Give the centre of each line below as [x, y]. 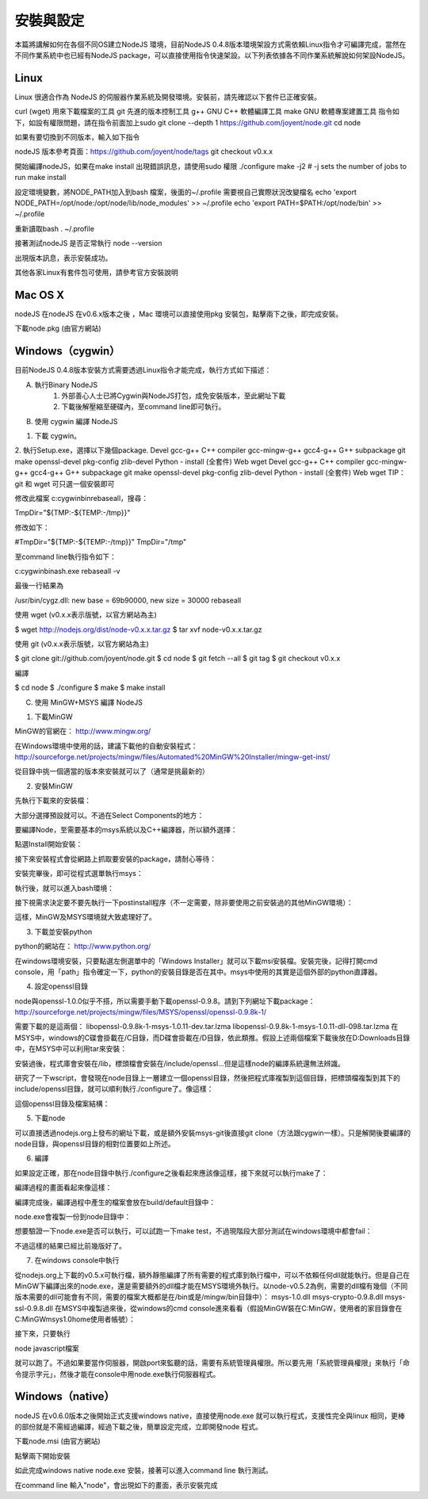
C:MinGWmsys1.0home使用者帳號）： [75, 1319]
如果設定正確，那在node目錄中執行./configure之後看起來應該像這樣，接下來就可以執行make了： [171, 1172]
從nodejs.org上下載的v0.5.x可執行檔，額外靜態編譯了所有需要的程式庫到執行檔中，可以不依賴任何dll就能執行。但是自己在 [212, 1275]
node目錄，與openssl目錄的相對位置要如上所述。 [95, 1144]
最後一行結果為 [39, 586]
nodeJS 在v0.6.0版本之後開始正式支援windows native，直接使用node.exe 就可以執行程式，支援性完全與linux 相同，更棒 [210, 1416]
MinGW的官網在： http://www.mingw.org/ [83, 731]
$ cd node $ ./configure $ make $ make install [90, 688]
